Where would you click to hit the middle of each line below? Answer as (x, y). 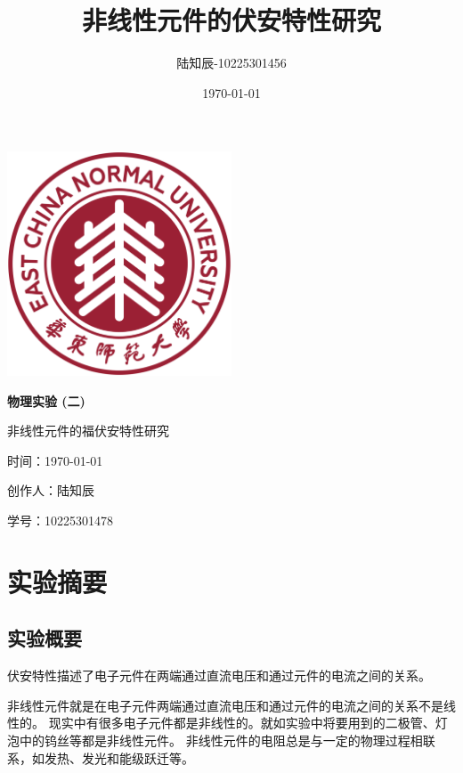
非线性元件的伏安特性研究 (231, 20)
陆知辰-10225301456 (231, 63)
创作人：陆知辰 (51, 490)
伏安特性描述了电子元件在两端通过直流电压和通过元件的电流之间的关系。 (219, 675)
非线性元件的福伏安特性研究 (88, 431)
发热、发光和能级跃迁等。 (119, 757)
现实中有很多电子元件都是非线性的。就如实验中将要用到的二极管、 (242, 723)
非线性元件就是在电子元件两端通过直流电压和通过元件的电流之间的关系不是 (225, 705)
